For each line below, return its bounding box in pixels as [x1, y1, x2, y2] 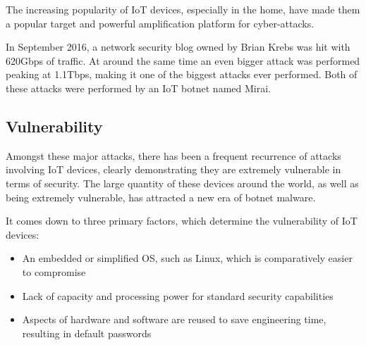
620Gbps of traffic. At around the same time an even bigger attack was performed [6, 53, 360, 68]
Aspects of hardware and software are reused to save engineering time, [22, 312, 327, 327]
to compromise [22, 264, 86, 279]
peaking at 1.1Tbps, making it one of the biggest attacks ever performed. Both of [6, 67, 358, 82]
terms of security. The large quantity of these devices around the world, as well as [6, 175, 359, 190]
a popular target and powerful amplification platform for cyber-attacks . [6, 15, 315, 30]
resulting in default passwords [22, 325, 152, 340]
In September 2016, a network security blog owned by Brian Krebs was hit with [6, 39, 350, 54]
